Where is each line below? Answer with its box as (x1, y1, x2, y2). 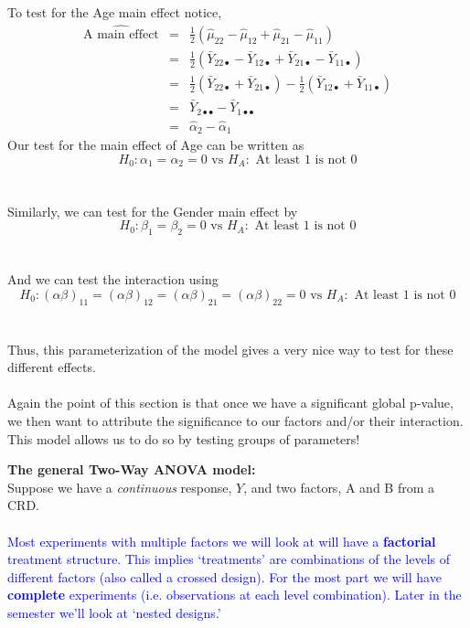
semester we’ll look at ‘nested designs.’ (7, 603, 221, 623)
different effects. (7, 357, 96, 377)
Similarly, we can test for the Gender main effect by (7, 201, 298, 220)
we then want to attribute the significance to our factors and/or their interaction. (7, 411, 464, 431)
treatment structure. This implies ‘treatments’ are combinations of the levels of (7, 549, 451, 569)
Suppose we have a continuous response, (7, 477, 232, 496)
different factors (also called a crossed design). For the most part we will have (7, 567, 442, 586)
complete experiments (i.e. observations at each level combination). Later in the (7, 585, 462, 604)
